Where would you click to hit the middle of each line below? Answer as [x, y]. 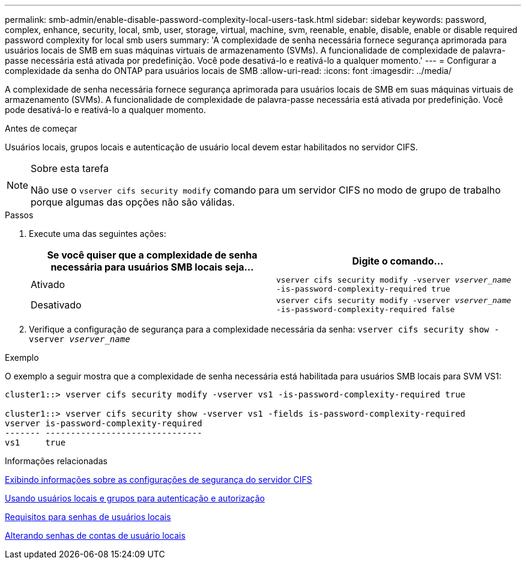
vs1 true [35, 443]
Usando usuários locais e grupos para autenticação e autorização [135, 498]
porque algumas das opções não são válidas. [133, 202]
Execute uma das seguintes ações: [98, 234]
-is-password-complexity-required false [366, 309]
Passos [19, 215]
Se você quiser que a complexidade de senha [152, 255]
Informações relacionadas [56, 461]
